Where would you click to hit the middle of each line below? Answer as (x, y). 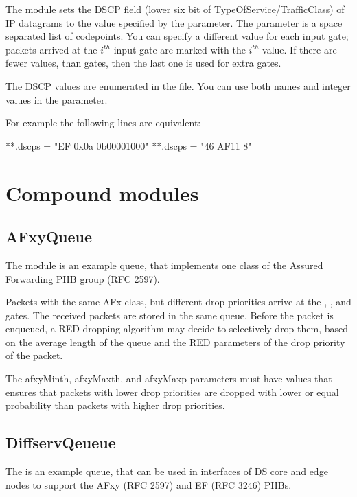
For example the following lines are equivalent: (103, 123)
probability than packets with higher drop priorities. (115, 405)
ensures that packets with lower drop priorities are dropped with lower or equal (172, 392)
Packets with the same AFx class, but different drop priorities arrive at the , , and (178, 302)
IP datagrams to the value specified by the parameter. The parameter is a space (174, 22)
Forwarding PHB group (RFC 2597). (83, 278)
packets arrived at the (51, 49)
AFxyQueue (49, 236)
